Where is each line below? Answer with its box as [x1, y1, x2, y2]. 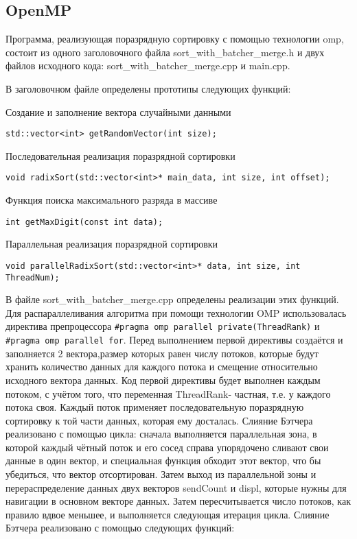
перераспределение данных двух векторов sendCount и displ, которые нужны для [5, 480, 347, 494]
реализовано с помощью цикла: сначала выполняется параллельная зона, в [5, 427, 317, 441]
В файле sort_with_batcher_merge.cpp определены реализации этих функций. [5, 292, 339, 307]
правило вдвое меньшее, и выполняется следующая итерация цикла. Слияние [5, 507, 330, 521]
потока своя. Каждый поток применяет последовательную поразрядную [5, 400, 304, 414]
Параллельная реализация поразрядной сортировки [5, 237, 218, 251]
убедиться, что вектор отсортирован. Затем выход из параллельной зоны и [5, 467, 316, 481]
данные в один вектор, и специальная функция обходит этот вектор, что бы [5, 453, 321, 468]
